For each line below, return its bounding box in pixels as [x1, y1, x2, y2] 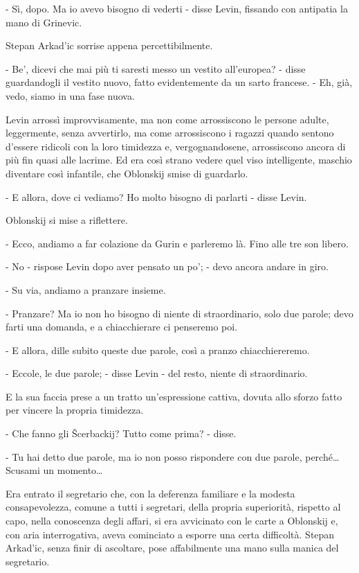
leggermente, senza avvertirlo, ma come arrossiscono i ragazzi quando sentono [6, 125, 334, 140]
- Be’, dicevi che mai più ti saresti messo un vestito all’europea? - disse [6, 61, 306, 76]
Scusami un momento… [6, 463, 103, 477]
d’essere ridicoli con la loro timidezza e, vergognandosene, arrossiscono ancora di [6, 139, 346, 153]
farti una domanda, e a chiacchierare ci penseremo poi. [6, 319, 238, 334]
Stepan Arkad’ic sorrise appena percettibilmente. [6, 38, 213, 53]
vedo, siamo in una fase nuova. [6, 88, 135, 103]
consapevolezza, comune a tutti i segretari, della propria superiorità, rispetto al [6, 500, 341, 514]
